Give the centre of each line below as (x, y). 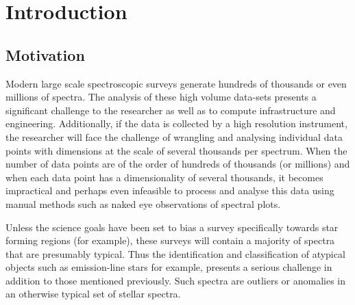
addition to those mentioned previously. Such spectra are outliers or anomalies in (176, 280)
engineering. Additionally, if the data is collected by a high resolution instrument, (176, 123)
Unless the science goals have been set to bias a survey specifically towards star (172, 227)
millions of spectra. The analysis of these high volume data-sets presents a (161, 97)
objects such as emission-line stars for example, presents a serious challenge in (169, 267)
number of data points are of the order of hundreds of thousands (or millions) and (178, 164)
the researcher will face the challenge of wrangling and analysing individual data (174, 136)
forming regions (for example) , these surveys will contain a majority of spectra (170, 240)
